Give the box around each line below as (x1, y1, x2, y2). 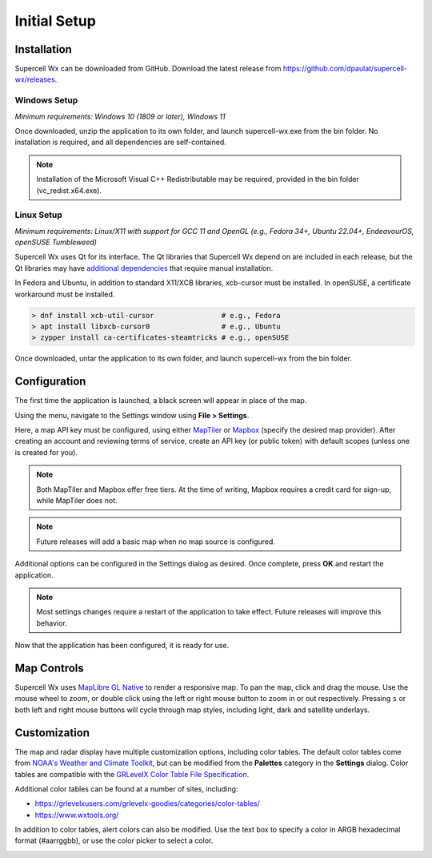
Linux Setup (14, 209, 63, 220)
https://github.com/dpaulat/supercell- (282, 64, 408, 74)
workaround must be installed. (14, 289, 115, 299)
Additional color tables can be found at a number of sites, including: (14, 783, 238, 793)
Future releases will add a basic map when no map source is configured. (36, 537, 276, 546)
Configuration (14, 375, 86, 389)
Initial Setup (14, 12, 96, 30)
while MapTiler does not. (36, 496, 118, 506)
